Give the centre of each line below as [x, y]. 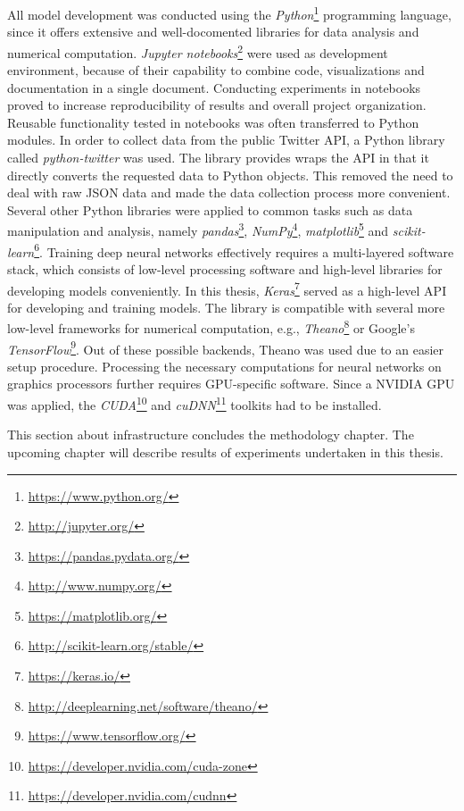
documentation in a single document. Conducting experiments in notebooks [214, 87]
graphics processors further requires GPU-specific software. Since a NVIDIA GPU [231, 384]
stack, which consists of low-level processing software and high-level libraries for [225, 268]
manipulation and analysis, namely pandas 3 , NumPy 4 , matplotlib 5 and [198, 230]
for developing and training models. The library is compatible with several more [226, 307]
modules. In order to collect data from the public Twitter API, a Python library [226, 140]
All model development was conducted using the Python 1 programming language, [229, 13]
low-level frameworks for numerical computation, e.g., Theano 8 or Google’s [211, 327]
